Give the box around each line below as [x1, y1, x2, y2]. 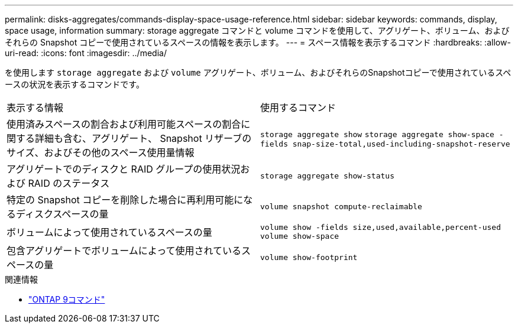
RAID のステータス [28, 177, 110, 189]
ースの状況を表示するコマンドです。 [5, 79, 144, 89]
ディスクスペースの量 [16, 208, 109, 220]
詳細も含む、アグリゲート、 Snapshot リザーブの [35, 132, 252, 144]
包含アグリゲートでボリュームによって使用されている [7, 245, 241, 256]
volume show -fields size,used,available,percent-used [260, 223, 501, 232]
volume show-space [260, 232, 339, 241]
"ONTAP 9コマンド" [28, 294, 105, 304]
